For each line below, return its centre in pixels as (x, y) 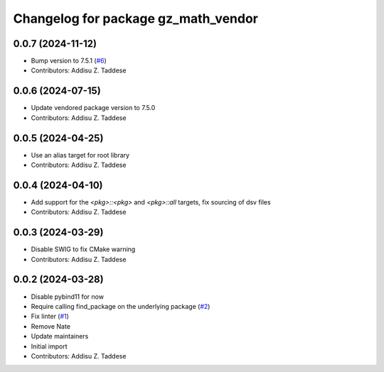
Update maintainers (60, 337)
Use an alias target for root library (80, 155)
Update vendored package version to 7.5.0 (93, 108)
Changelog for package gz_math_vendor (136, 18)
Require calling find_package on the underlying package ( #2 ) (121, 306)
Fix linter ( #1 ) (50, 317)
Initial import (49, 346)
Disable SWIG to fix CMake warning (83, 249)
